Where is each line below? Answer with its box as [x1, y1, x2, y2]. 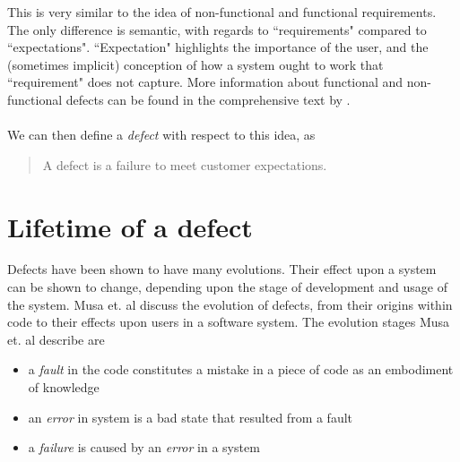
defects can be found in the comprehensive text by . [65, 90, 351, 108]
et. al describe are [7, 329, 105, 348]
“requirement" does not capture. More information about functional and [7, 73, 404, 91]
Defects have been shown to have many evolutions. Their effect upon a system [7, 260, 437, 278]
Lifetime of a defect [7, 208, 253, 244]
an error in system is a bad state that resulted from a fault [28, 407, 353, 426]
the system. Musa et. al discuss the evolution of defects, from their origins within [7, 295, 453, 313]
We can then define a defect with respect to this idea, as [7, 125, 316, 144]
